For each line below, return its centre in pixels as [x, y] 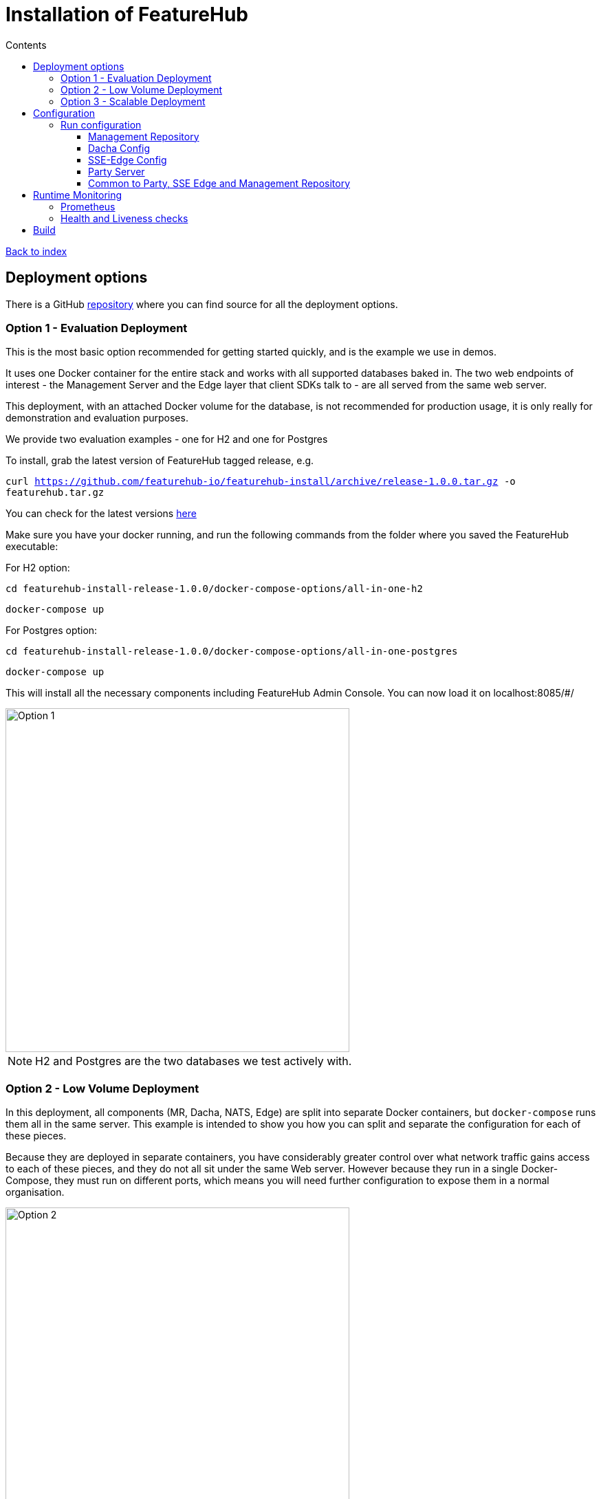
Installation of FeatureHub [127, 14]
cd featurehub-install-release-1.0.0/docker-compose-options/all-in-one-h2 [214, 589]
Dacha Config [119, 148]
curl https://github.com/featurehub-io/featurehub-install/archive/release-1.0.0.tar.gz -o [261, 482]
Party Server [117, 171]
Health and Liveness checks [124, 218]
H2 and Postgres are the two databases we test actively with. [194, 1061]
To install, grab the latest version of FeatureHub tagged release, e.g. [160, 461]
